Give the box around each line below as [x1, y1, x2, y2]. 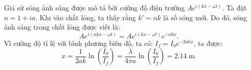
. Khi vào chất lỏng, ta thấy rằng [35, 12, 136, 22]
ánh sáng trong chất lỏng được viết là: [4, 22, 120, 32]
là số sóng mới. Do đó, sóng [163, 12, 247, 22]
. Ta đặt [222, 2, 247, 12]
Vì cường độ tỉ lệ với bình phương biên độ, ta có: [4, 37, 153, 48]
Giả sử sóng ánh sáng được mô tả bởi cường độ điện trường [4, 2, 185, 12]
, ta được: [193, 37, 223, 48]
